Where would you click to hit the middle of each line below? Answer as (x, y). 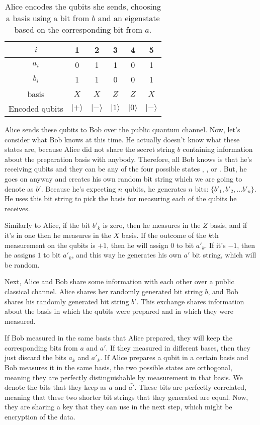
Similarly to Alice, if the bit (48, 225)
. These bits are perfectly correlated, (190, 387)
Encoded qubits (36, 108)
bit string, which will (224, 255)
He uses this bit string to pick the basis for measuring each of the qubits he (121, 198)
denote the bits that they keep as (56, 387)
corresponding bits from (41, 347)
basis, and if (229, 225)
